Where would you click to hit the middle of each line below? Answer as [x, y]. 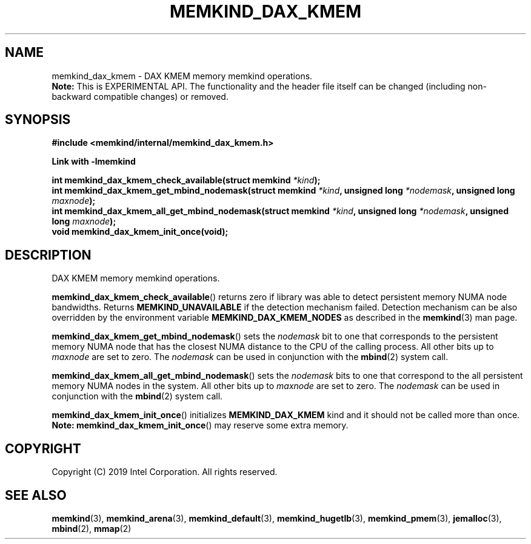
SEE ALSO [36, 495]
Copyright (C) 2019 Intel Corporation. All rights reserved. [165, 472]
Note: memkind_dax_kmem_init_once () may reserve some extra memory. [200, 425]
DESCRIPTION [48, 255]
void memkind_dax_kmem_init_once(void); [140, 232]
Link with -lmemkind [94, 162]
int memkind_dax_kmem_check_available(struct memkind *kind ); [186, 180]
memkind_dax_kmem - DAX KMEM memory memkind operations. [182, 76]
